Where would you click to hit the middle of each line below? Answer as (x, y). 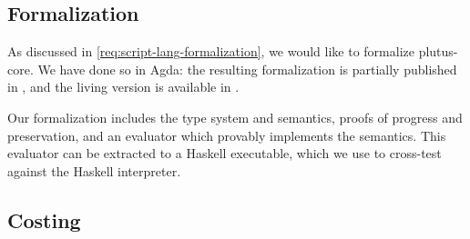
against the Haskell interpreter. (94, 170)
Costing (44, 219)
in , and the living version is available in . (123, 87)
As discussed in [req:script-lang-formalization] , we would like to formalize (211, 51)
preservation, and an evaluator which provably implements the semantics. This (227, 135)
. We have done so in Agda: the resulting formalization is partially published (243, 69)
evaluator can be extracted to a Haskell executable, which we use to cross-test (225, 153)
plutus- (438, 51)
